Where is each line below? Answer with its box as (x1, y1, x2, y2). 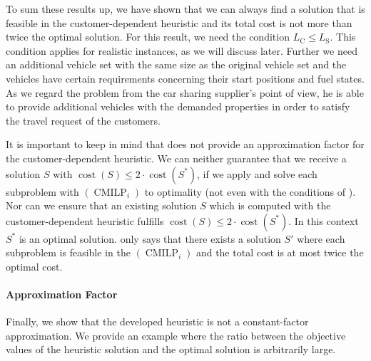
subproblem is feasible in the (6, 245, 131, 260)
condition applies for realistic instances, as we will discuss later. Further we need (6, 43, 357, 58)
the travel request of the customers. (6, 113, 161, 127)
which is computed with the (209, 198, 331, 213)
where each (297, 231, 345, 246)
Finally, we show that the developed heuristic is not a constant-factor (6, 314, 309, 329)
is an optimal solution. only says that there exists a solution (19, 231, 281, 246)
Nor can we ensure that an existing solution (6, 198, 197, 213)
